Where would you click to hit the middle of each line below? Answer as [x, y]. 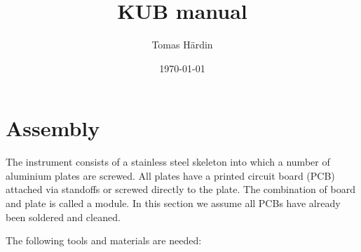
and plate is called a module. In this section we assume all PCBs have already [173, 203]
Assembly [53, 128]
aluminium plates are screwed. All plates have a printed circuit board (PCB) [170, 175]
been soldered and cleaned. [63, 217]
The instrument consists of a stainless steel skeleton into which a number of [168, 162]
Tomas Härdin [182, 45]
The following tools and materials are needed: [104, 240]
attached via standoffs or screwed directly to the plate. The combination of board [180, 189]
